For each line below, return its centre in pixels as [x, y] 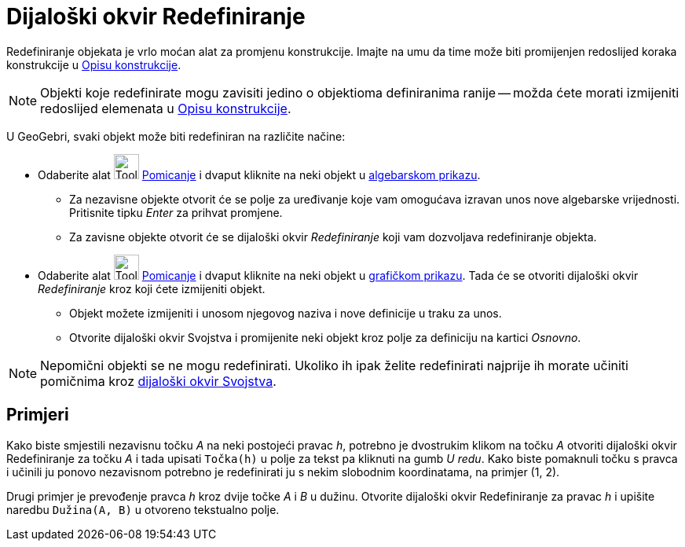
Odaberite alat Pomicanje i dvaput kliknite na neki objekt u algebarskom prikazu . [259, 174]
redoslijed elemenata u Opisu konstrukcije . [166, 108]
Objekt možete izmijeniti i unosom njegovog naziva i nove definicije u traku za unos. [286, 313]
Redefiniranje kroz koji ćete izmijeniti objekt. [152, 288]
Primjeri [38, 415]
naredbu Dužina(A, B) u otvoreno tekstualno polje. [143, 509]
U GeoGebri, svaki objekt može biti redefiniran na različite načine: [176, 136]
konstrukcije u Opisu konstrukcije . [94, 64]
